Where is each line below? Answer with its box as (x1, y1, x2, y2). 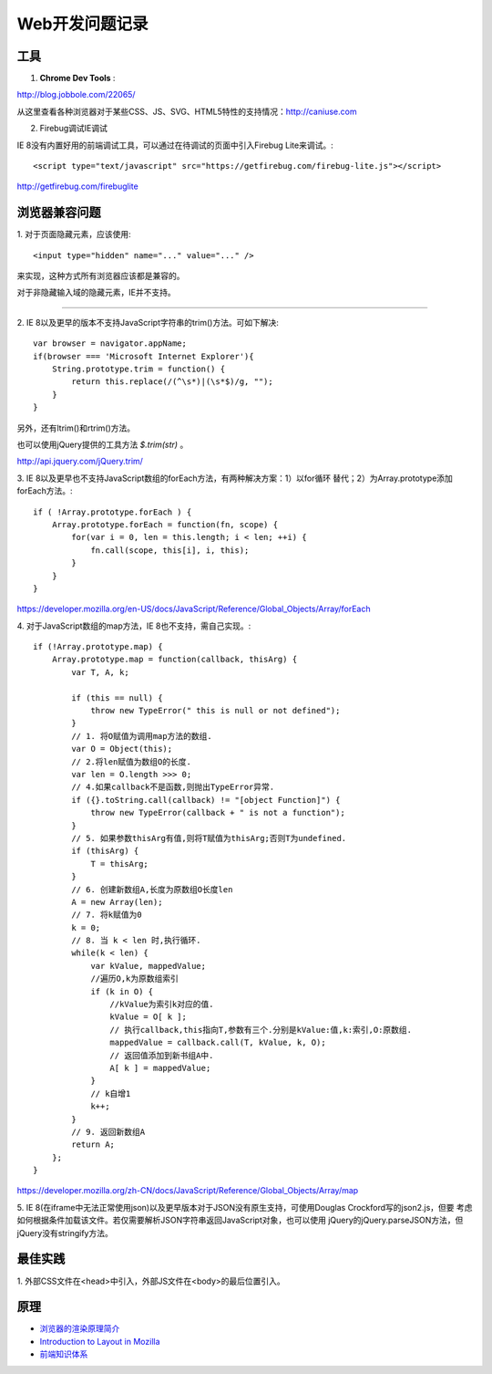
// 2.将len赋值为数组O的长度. (71, 756, 191, 766)
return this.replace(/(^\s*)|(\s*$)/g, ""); (71, 377, 273, 387)
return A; (71, 1140, 116, 1150)
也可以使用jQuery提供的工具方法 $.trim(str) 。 (16, 439, 189, 450)
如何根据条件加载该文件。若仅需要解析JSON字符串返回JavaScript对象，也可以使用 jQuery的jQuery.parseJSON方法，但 (16, 1214, 464, 1226)
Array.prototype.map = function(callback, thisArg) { (51, 654, 298, 665)
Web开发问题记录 (16, 14, 149, 34)
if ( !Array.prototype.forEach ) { (33, 506, 192, 517)
